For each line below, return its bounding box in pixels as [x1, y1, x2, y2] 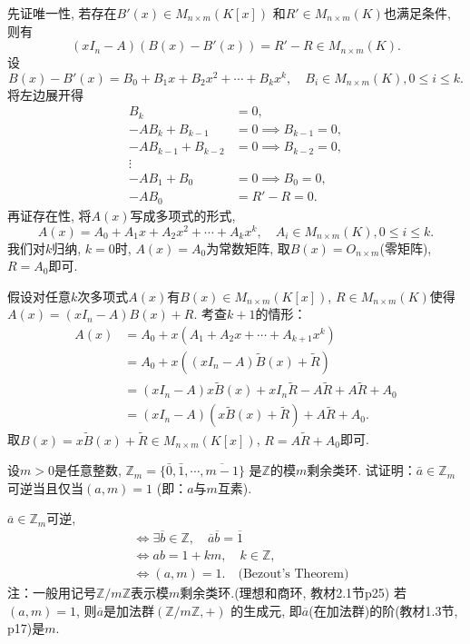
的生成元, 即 [230, 600, 302, 619]
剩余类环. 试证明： [307, 461, 416, 480]
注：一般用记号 [7, 583, 96, 602]
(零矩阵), [379, 238, 432, 257]
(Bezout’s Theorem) [238, 568, 349, 581]
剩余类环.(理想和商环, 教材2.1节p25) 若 [180, 583, 406, 602]
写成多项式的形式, [130, 205, 236, 224]
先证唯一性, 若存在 [7, 4, 117, 22]
